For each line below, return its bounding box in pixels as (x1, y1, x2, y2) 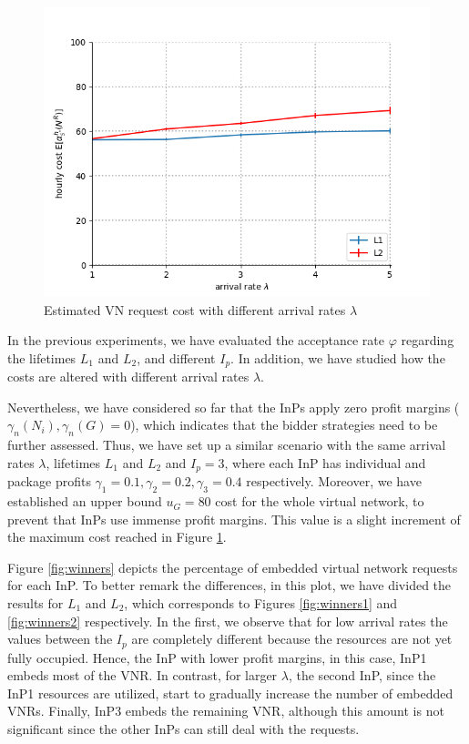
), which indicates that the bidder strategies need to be (130, 415, 438, 434)
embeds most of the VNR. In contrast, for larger (7, 666, 278, 685)
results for (7, 594, 64, 613)
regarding (401, 331, 454, 350)
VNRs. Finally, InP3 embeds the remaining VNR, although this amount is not (7, 701, 444, 720)
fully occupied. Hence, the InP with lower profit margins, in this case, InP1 (7, 647, 427, 667)
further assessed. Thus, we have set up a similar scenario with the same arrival (7, 435, 446, 454)
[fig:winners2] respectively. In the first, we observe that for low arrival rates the (7, 611, 448, 630)
